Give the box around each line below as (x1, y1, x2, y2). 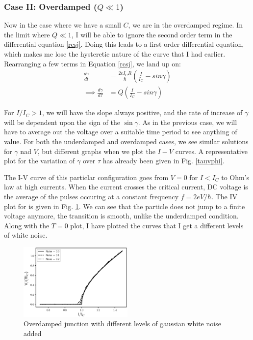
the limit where (4, 29, 50, 39)
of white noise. (4, 230, 48, 240)
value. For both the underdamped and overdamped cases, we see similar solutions (4, 136, 249, 147)
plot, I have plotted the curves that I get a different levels (70, 220, 244, 230)
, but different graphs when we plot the (37, 146, 155, 156)
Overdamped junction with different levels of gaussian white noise (24, 318, 221, 329)
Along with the (4, 220, 50, 230)
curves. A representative (175, 146, 248, 156)
